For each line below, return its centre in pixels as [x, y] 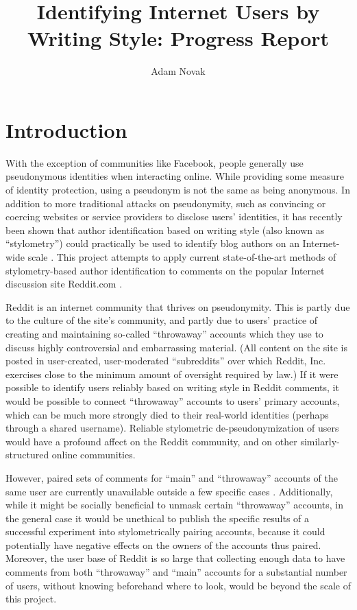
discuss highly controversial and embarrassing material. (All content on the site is [176, 347]
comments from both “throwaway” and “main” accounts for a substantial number [176, 572]
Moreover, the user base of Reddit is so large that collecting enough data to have [175, 558]
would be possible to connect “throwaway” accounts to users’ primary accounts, [173, 400]
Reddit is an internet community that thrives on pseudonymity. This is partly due [178, 306]
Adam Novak [178, 71]
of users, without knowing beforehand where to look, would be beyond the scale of [178, 585]
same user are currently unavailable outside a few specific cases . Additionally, [169, 491]
